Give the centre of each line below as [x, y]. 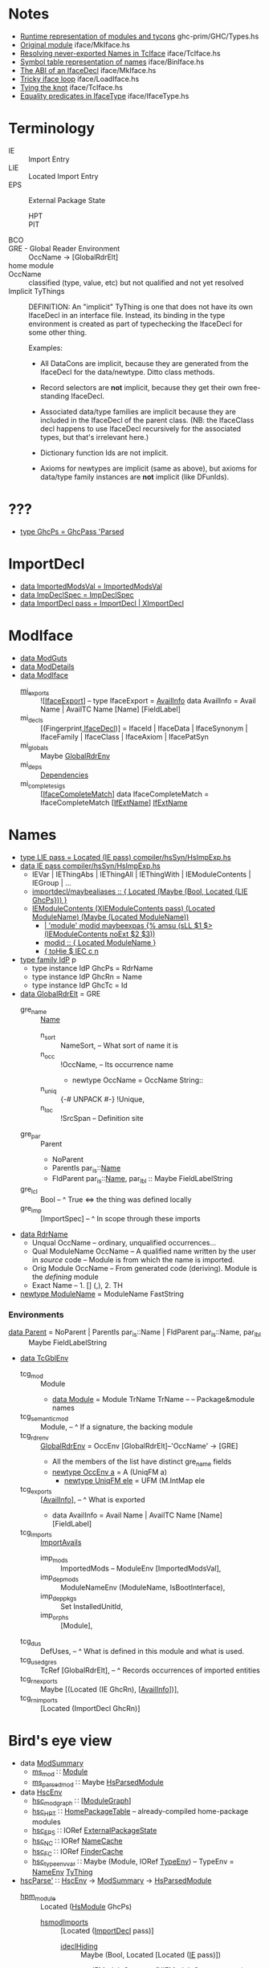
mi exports [35, 691]
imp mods [54, 1559]
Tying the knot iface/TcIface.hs [71, 87]
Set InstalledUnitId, [91, 1606]
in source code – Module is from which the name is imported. [133, 1259]
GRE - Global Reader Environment [64, 248]
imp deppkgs [58, 1597]
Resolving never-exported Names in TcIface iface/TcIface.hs [120, 53]
